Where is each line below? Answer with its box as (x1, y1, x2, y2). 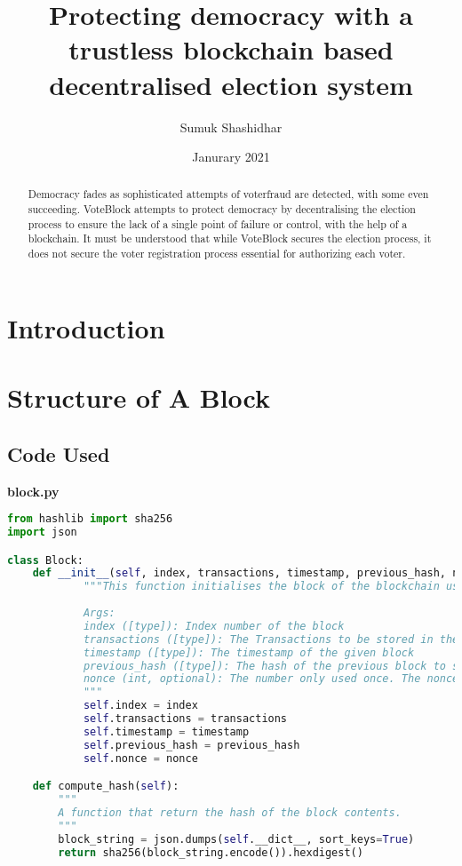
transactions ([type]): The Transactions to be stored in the (83, 632, 459, 646)
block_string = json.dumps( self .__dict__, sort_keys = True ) (58, 832, 415, 846)
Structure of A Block (7, 379, 270, 416)
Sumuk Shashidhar (179, 117, 283, 136)
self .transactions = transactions (83, 712, 288, 726)
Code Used (7, 440, 110, 467)
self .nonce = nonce (83, 751, 198, 765)
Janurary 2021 (192, 147, 270, 166)
